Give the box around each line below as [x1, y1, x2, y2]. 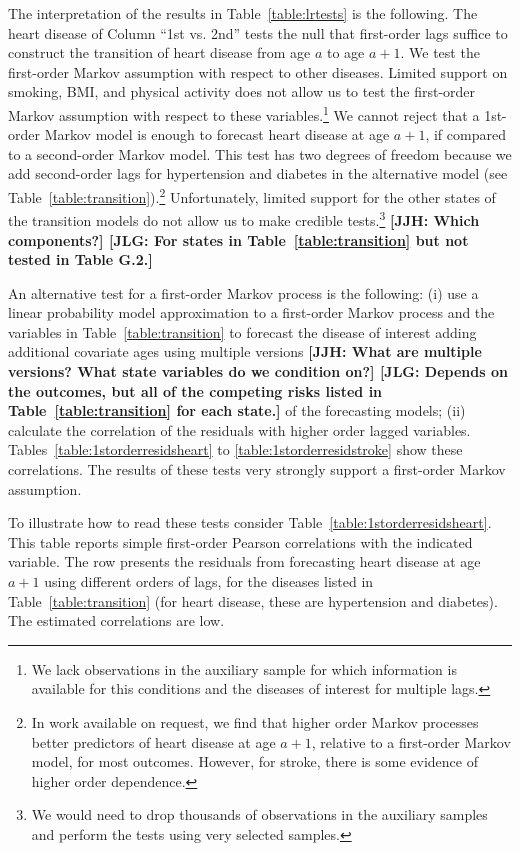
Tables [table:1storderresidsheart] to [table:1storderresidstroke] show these [8, 439, 463, 460]
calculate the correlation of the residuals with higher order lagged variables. [8, 419, 471, 440]
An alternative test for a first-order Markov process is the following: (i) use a [8, 282, 479, 303]
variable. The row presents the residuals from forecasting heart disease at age [8, 551, 481, 572]
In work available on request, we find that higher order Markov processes [31, 711, 479, 732]
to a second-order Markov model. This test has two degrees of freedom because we [8, 143, 512, 164]
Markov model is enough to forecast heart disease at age [44, 124, 390, 145]
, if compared [425, 124, 506, 145]
